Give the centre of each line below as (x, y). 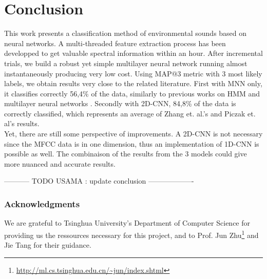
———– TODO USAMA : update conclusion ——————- (99, 181)
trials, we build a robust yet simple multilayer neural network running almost (126, 63)
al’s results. (22, 123)
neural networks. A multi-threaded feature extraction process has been (115, 43)
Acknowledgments (42, 203)
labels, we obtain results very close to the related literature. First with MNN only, (133, 83)
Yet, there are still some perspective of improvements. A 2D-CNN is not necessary (133, 134)
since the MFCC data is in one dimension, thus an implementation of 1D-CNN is (132, 143)
